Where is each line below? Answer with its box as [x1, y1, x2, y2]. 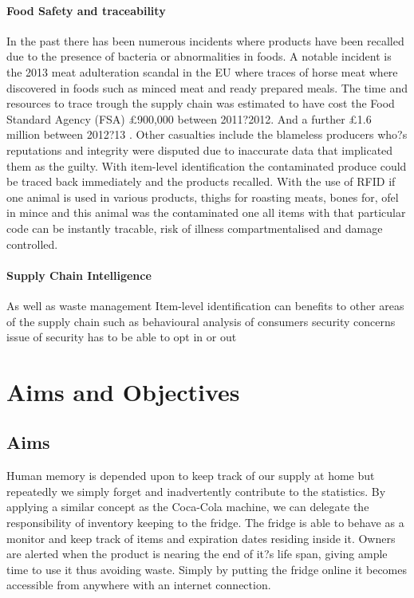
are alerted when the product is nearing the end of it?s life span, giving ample [6, 545, 388, 562]
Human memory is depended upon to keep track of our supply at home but [6, 467, 375, 484]
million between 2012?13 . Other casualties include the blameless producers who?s [6, 126, 408, 143]
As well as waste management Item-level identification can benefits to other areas [6, 297, 404, 313]
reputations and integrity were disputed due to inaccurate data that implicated [6, 141, 393, 158]
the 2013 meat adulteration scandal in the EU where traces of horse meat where [6, 63, 398, 80]
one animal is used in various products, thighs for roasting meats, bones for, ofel [6, 188, 399, 205]
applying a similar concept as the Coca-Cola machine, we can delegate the [6, 498, 369, 515]
